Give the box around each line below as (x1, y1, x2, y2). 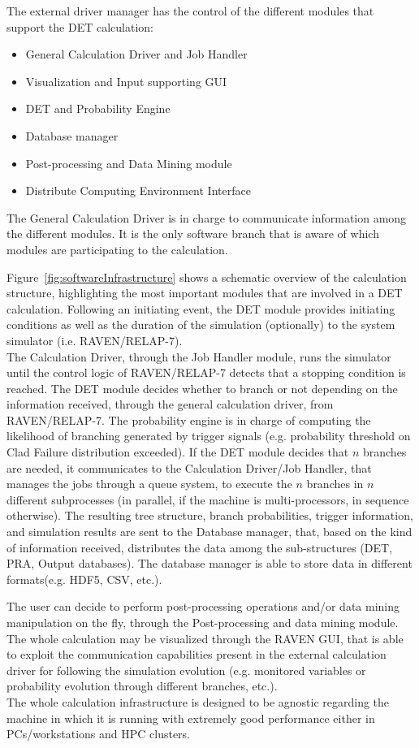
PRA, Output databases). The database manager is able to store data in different (6, 555, 413, 572)
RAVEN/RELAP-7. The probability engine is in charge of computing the (6, 411, 371, 428)
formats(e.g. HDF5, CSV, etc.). (6, 570, 162, 587)
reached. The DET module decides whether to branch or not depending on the (6, 379, 398, 396)
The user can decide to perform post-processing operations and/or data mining (6, 598, 400, 615)
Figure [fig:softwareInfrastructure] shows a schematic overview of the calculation (6, 268, 407, 285)
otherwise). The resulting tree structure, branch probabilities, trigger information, (6, 507, 413, 524)
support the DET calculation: (6, 18, 153, 35)
